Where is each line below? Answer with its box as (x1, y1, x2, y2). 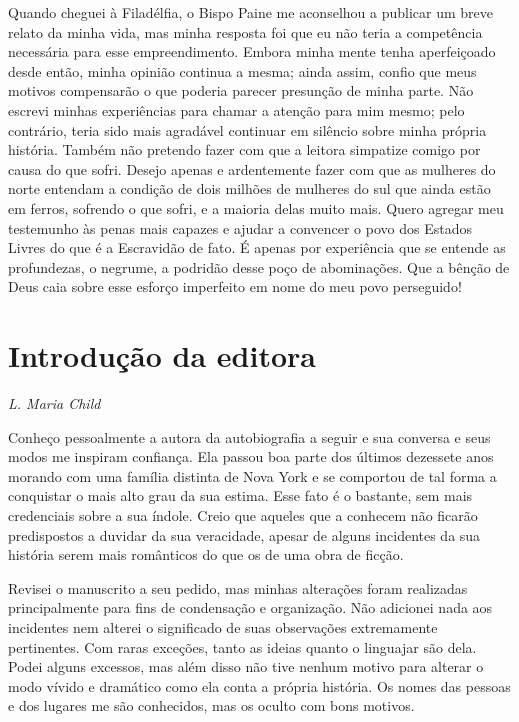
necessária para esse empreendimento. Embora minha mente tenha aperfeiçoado (8, 41, 496, 62)
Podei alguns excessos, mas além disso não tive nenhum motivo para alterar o (8, 656, 484, 677)
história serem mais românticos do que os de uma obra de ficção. (8, 544, 404, 565)
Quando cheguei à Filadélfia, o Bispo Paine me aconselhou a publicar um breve (8, 2, 493, 22)
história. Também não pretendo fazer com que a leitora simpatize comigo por (8, 139, 481, 160)
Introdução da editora (8, 335, 316, 376)
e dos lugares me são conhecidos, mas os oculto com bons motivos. (8, 695, 415, 716)
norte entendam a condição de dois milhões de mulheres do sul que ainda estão (8, 178, 491, 199)
